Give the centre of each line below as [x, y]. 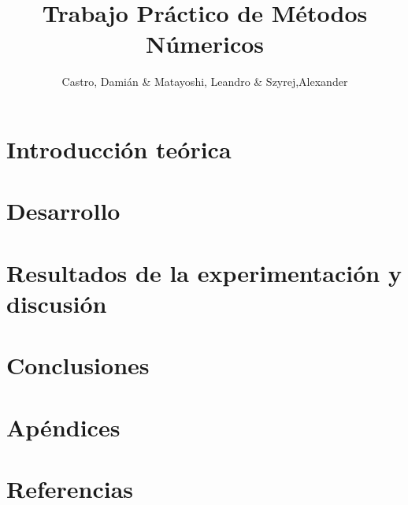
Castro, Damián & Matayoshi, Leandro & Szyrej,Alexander [205, 82]
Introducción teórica [119, 149]
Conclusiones [78, 365]
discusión [57, 303]
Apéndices [63, 427]
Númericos [205, 44]
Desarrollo [63, 211]
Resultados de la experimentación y [204, 272]
